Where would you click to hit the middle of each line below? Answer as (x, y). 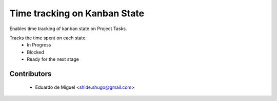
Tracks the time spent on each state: (48, 38)
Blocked (36, 52)
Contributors (31, 74)
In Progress (39, 45)
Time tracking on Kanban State (77, 13)
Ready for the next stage (53, 59)
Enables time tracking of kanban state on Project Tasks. (68, 29)
